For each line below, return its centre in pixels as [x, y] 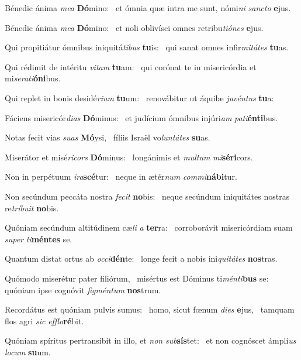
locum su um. [28, 352]
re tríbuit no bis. [32, 208]
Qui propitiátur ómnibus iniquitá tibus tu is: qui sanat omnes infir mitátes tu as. [147, 47]
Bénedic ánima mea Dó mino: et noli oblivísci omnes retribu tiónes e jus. [134, 27]
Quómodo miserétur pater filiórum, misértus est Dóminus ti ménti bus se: [137, 278]
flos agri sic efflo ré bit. [44, 320]
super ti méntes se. [39, 239]
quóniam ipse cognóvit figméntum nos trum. [83, 289]
